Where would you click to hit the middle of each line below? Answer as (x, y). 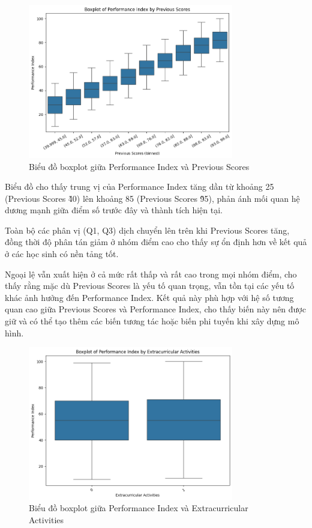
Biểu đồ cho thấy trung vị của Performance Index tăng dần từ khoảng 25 (139, 187)
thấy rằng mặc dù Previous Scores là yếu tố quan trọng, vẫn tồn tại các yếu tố (150, 286)
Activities (46, 519)
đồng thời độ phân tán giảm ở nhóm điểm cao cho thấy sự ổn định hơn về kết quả (156, 242)
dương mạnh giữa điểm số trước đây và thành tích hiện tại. (114, 210)
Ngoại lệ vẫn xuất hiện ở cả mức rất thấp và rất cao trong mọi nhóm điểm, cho (151, 274)
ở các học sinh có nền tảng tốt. (62, 254)
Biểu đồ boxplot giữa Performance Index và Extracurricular (139, 508)
